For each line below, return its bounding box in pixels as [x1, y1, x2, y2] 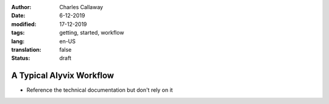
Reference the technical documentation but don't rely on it [26, 86, 173, 94]
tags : [11, 29, 25, 36]
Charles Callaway [59, 4, 104, 10]
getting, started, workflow [59, 29, 124, 36]
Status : [11, 55, 30, 62]
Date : [11, 12, 26, 19]
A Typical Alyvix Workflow [11, 71, 115, 81]
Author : [11, 4, 32, 10]
